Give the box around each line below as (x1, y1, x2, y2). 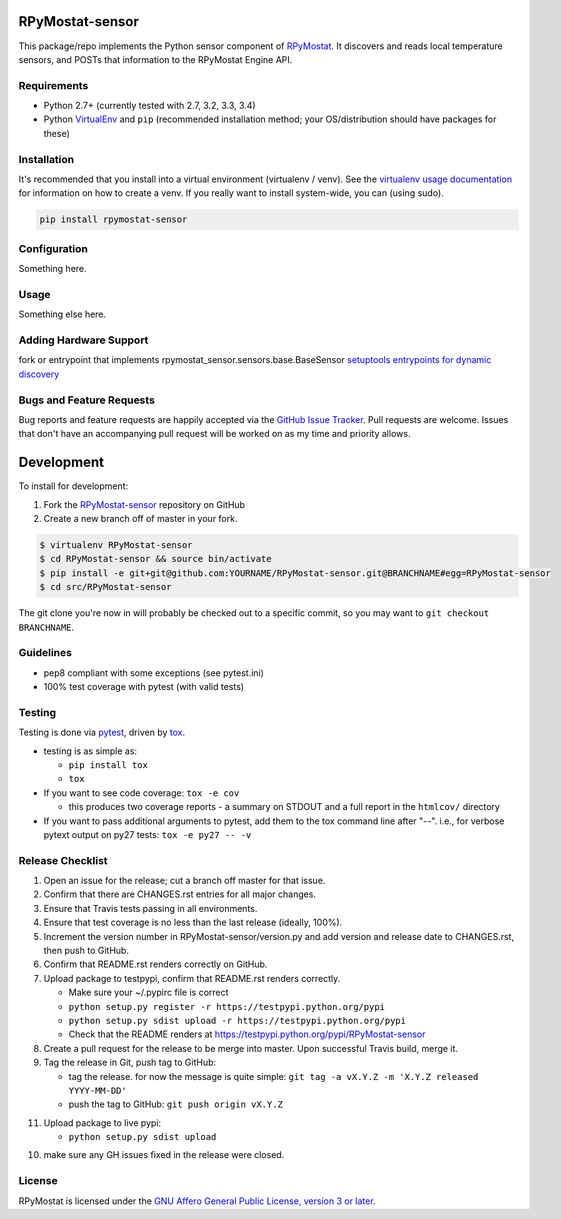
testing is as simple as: (43, 745, 138, 757)
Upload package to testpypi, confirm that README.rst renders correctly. (43, 972, 341, 984)
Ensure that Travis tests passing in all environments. (43, 902, 258, 914)
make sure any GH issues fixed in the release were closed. (43, 1149, 285, 1161)
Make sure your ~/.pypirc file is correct (68, 986, 229, 999)
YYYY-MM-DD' (68, 1085, 127, 1096)
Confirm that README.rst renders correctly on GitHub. (43, 958, 268, 970)
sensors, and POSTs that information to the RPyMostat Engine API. (18, 53, 293, 65)
